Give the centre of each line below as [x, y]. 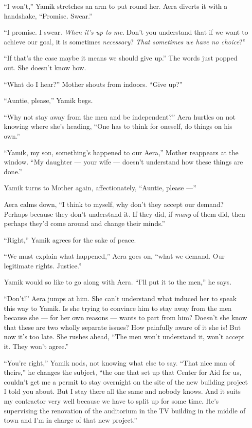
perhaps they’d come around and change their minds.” [85, 223]
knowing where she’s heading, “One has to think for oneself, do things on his [118, 126]
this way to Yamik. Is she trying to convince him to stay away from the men [118, 308]
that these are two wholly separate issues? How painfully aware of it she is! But [122, 327]
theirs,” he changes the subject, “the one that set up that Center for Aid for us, [123, 372]
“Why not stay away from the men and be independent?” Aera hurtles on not [120, 116]
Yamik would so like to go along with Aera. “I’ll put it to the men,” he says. [118, 282]
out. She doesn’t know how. [45, 67]
